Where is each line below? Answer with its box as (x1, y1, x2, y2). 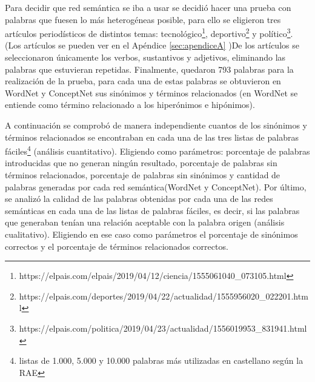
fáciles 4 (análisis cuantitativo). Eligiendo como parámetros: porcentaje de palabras (5, 143, 310, 157)
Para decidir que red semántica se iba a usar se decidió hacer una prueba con (5, 1, 291, 13)
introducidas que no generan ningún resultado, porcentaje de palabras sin (5, 156, 277, 169)
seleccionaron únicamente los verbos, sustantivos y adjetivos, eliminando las (5, 51, 286, 64)
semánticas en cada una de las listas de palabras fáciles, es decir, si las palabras (5, 204, 300, 216)
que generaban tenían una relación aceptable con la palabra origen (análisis (5, 216, 285, 229)
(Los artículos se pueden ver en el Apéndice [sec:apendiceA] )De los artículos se (5, 39, 299, 52)
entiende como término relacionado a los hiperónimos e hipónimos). (5, 98, 255, 111)
